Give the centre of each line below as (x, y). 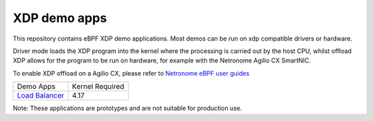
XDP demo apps (60, 18)
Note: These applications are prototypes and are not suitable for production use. (127, 108)
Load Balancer (41, 96)
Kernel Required (98, 87)
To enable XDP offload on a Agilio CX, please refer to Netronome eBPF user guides (131, 73)
